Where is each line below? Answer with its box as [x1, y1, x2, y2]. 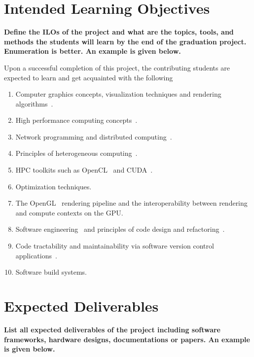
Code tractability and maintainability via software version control [15, 241, 214, 251]
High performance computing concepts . [15, 115, 138, 125]
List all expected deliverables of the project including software [4, 324, 220, 334]
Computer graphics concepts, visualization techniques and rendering [15, 89, 221, 99]
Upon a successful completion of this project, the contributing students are [4, 62, 230, 72]
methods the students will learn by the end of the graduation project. [4, 36, 247, 46]
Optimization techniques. [15, 181, 92, 191]
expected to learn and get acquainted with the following [4, 72, 173, 82]
